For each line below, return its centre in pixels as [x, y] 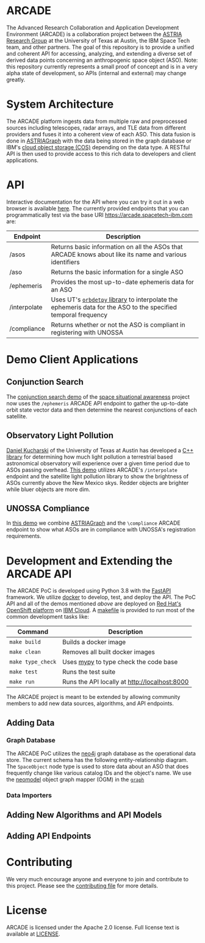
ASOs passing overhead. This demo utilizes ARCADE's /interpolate [92, 470]
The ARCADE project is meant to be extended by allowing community [93, 697]
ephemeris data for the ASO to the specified [114, 307]
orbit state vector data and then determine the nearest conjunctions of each [102, 410]
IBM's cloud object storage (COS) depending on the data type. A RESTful [98, 147]
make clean [25, 652]
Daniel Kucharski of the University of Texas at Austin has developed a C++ [100, 450]
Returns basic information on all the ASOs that [117, 246]
